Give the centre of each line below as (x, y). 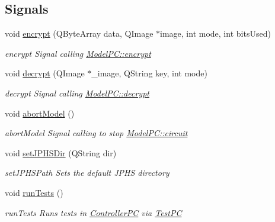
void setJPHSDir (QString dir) (61, 152)
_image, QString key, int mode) (149, 73)
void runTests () (34, 192)
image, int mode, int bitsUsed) (215, 33)
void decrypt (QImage (45, 73)
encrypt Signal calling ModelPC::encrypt (78, 53)
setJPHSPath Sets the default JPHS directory (87, 173)
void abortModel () (40, 113)
